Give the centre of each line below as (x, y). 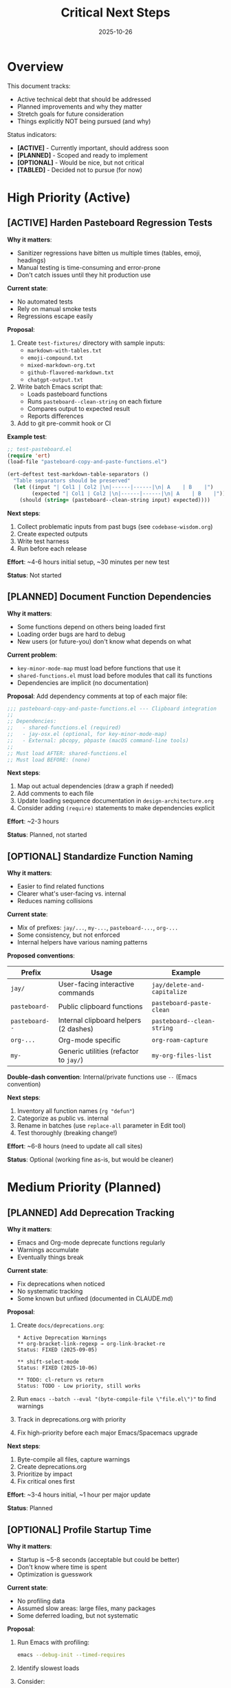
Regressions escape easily (55, 316)
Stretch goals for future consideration (70, 114)
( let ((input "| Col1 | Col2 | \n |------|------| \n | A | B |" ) (113, 487)
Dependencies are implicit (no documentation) (83, 682)
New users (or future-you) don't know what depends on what (104, 641)
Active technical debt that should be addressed (84, 99)
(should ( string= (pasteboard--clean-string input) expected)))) (115, 500)
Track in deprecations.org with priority (71, 1420)
